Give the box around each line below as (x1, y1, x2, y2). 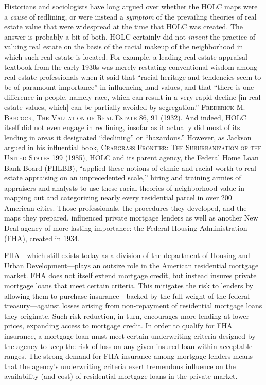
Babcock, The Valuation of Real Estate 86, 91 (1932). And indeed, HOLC (4, 112, 246, 122)
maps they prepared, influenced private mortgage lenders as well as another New (4, 212, 258, 223)
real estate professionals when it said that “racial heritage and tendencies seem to (4, 71, 261, 82)
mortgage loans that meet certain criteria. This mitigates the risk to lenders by (4, 280, 253, 291)
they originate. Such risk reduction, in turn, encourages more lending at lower (4, 310, 250, 321)
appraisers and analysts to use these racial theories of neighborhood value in (4, 182, 245, 193)
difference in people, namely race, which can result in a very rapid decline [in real (4, 91, 261, 102)
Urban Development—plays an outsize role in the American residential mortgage (4, 260, 259, 270)
